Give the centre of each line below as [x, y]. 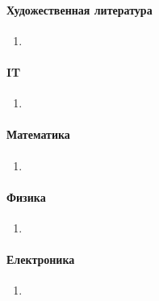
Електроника [41, 259]
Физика [26, 196]
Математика [38, 134]
